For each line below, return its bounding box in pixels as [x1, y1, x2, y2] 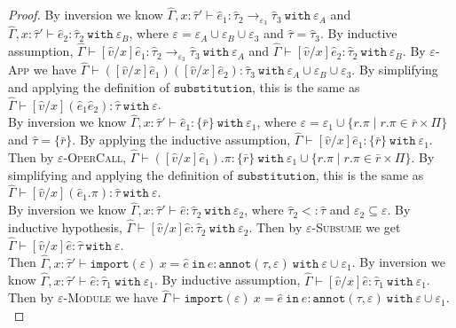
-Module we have [63, 288, 158, 307]
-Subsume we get [311, 218, 401, 237]
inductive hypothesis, [8, 218, 122, 237]
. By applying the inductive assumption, [72, 130, 291, 149]
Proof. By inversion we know [8, 5, 163, 24]
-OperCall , [63, 148, 127, 167]
